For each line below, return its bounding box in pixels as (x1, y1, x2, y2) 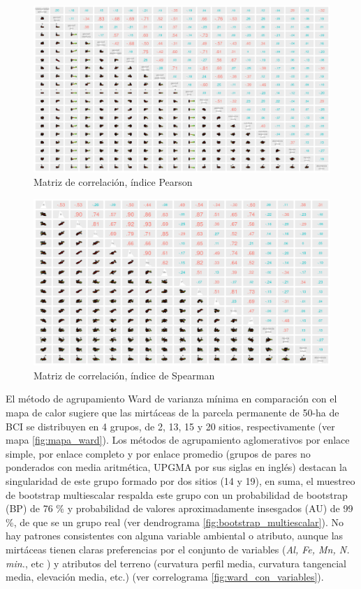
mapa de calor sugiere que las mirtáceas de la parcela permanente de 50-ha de (6, 405, 339, 419)
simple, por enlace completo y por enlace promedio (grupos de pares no (6, 446, 311, 460)
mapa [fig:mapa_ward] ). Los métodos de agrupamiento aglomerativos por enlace (6, 432, 350, 447)
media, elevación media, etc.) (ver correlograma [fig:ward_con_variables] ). (6, 569, 324, 584)
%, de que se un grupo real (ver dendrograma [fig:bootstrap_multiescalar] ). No (6, 514, 344, 529)
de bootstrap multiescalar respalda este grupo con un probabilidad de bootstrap (6, 487, 348, 502)
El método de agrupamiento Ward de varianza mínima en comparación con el (6, 391, 337, 406)
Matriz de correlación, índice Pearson (34, 175, 193, 189)
